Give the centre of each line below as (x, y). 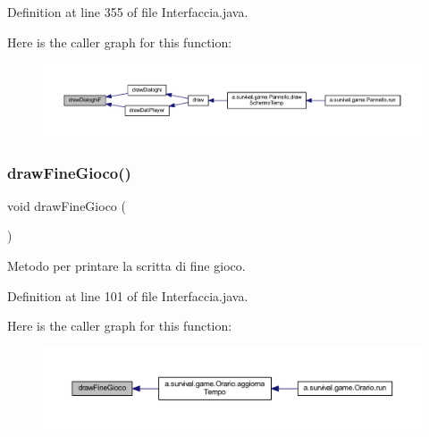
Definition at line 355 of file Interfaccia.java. (128, 12)
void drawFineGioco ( (67, 205)
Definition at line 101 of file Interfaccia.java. (128, 295)
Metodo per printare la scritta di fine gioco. (126, 266)
